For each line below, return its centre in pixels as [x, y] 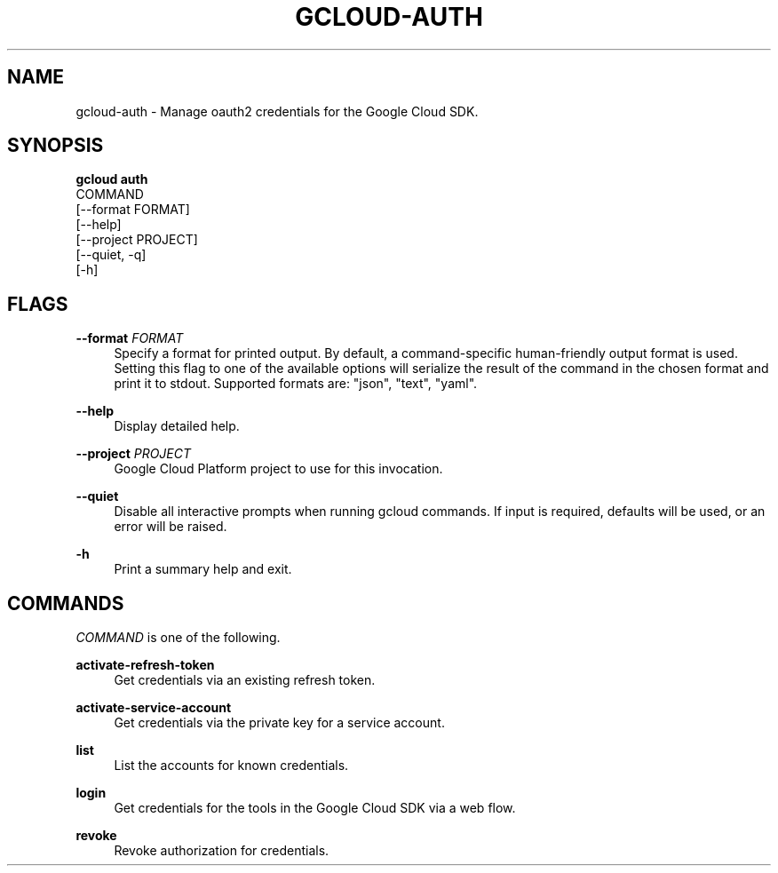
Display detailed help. [177, 426]
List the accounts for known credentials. [231, 766]
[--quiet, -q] [111, 255]
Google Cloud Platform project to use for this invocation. [278, 469]
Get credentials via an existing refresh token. [245, 680]
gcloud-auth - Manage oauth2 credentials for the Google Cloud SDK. [277, 111]
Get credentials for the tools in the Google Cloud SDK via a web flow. [315, 808]
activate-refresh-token [145, 665]
